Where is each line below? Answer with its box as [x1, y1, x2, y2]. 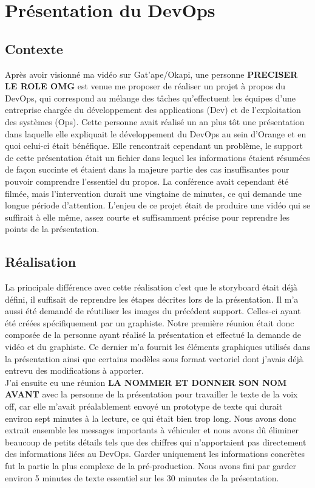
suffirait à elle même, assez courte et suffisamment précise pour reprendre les [5, 210, 290, 223]
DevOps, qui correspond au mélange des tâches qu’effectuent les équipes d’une [5, 91, 296, 104]
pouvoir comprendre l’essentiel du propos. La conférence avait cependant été [5, 174, 289, 187]
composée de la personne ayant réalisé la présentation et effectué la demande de [5, 328, 302, 341]
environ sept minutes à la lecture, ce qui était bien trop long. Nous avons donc [5, 411, 297, 424]
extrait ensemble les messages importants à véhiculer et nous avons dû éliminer [5, 424, 299, 436]
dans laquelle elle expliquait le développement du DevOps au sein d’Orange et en [5, 127, 307, 140]
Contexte [5, 39, 63, 58]
